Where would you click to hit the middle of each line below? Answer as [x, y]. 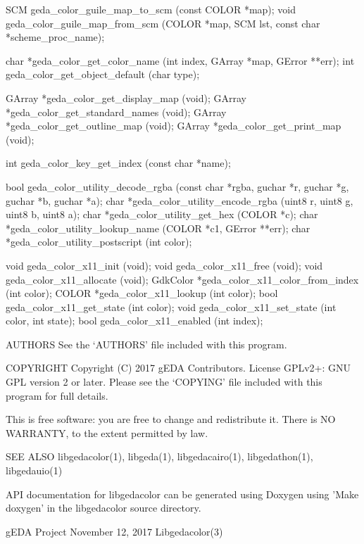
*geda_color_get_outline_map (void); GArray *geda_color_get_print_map [174, 126]
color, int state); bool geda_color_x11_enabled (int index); [134, 321]
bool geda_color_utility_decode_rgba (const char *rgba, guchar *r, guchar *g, [177, 186]
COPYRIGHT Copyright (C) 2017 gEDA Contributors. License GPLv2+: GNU [178, 368]
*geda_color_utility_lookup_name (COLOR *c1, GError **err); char [158, 228]
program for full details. [57, 395]
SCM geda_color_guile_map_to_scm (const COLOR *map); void [151, 9]
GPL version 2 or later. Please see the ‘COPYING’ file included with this [164, 382]
